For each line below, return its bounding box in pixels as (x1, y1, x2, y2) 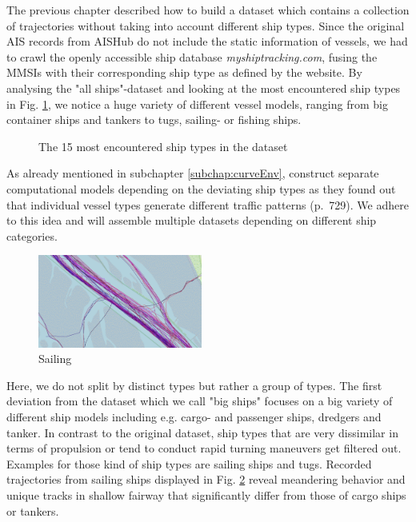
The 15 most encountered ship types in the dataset (38, 137, 288, 154)
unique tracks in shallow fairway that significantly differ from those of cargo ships (6, 487, 406, 504)
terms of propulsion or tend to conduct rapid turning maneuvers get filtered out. (6, 440, 402, 456)
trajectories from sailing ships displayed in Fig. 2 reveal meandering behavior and (6, 471, 406, 488)
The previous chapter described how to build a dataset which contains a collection (6, 2, 410, 18)
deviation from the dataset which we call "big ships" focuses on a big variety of (6, 392, 393, 409)
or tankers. (6, 502, 59, 519)
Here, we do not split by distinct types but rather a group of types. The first (6, 377, 382, 393)
